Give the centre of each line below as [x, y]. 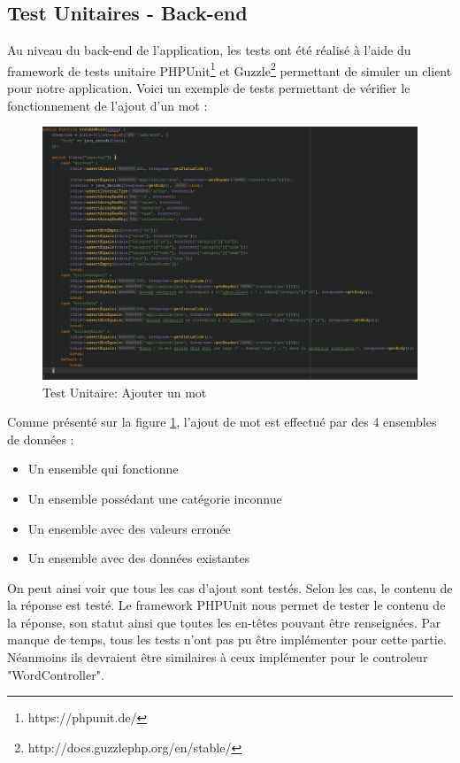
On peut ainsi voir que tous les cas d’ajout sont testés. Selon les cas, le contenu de [230, 587]
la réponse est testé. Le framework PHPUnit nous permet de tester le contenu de [226, 605]
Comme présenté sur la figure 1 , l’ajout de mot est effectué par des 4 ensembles [222, 422]
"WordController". [56, 674]
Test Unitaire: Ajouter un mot [125, 392]
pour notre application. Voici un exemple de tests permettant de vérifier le [209, 88]
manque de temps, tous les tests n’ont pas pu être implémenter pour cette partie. [227, 640]
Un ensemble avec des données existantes [139, 558]
